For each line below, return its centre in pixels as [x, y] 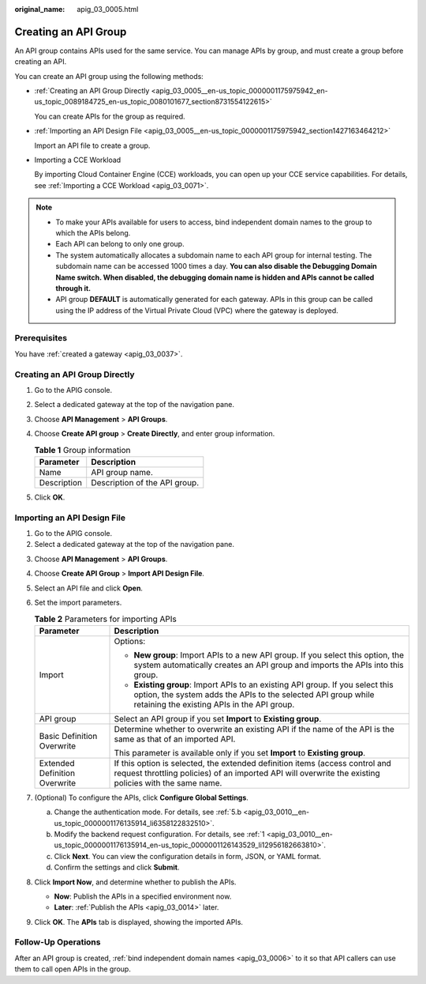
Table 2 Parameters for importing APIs [106, 619]
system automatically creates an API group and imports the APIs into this [269, 665]
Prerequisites [41, 338]
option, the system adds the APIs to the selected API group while [254, 694]
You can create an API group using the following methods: [109, 76]
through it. [73, 288]
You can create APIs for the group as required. [110, 116]
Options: [130, 641]
